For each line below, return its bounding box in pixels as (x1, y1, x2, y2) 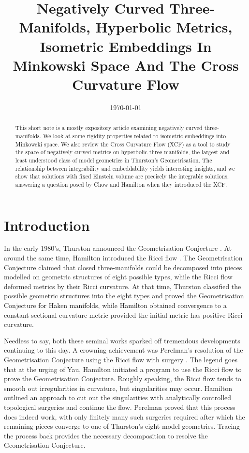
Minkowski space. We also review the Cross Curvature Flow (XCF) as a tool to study (15, 140, 231, 148)
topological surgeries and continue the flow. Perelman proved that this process (4, 402, 235, 412)
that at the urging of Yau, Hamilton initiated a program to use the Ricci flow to (4, 364, 242, 374)
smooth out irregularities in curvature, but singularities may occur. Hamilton (4, 383, 232, 393)
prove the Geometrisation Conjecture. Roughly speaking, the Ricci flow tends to (4, 373, 241, 384)
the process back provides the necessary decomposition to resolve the (4, 430, 208, 440)
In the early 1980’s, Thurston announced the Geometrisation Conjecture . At (4, 243, 232, 253)
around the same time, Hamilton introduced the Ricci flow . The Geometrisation (4, 253, 243, 263)
